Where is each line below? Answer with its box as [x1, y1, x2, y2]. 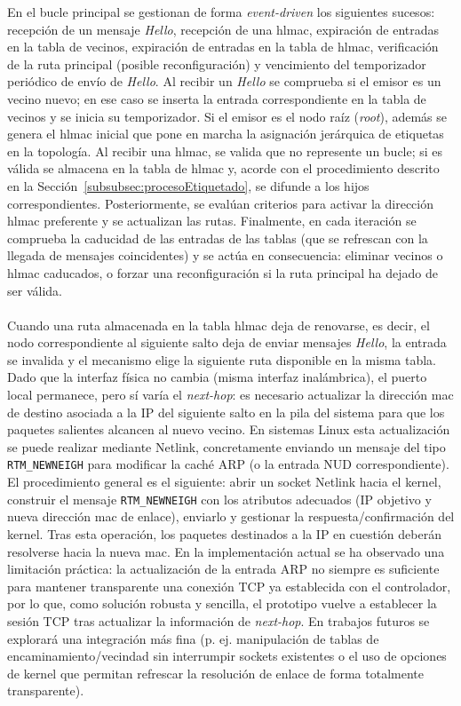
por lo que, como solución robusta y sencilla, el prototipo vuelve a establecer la [7, 594, 437, 613]
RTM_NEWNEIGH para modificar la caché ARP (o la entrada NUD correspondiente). [7, 455, 449, 473]
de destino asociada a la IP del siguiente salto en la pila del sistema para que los [7, 402, 445, 421]
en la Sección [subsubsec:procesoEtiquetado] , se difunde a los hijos [7, 176, 370, 194]
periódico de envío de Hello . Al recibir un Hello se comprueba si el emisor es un [7, 72, 441, 91]
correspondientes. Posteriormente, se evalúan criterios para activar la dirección [7, 194, 434, 212]
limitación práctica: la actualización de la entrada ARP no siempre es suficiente [7, 559, 440, 578]
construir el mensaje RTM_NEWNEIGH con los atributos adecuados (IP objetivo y [7, 489, 432, 508]
